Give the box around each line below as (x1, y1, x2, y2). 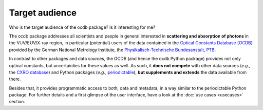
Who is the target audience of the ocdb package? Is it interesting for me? (9, 24, 156, 30)
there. (9, 76, 21, 82)
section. (9, 99, 25, 105)
